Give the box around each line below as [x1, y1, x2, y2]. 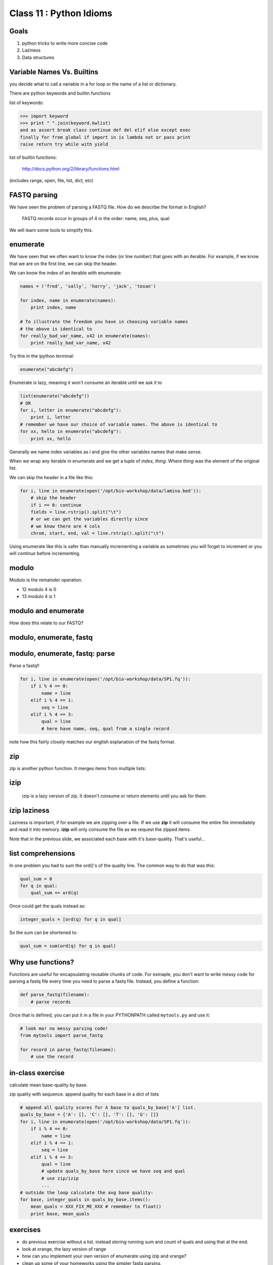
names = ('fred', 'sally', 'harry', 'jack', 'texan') [20, 283, 156, 289]
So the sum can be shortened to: [9, 930, 78, 936]
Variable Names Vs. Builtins [9, 67, 99, 76]
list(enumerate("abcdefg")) [20, 393, 89, 399]
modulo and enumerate [9, 606, 84, 615]
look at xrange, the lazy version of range [22, 1246, 106, 1252]
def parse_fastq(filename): [20, 992, 89, 998]
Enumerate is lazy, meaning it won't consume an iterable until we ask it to [9, 379, 162, 386]
